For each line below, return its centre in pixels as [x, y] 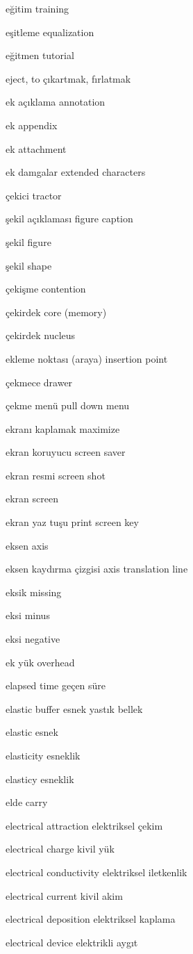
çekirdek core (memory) [56, 312]
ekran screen [32, 499]
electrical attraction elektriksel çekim [84, 825]
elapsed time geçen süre [56, 685]
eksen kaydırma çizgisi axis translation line [97, 569]
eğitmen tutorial [40, 55]
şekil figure [28, 241]
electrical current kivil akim [64, 895]
